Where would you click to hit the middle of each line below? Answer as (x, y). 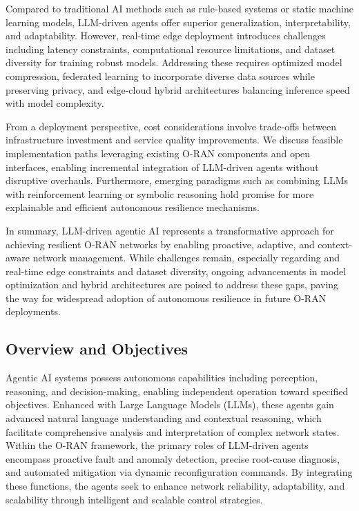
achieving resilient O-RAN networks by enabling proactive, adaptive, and (160, 244)
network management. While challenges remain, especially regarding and (186, 258)
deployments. (33, 311)
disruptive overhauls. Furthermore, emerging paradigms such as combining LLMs (177, 180)
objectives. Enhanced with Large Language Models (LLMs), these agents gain (170, 404)
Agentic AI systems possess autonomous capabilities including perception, (162, 378)
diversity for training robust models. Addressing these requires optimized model (174, 62)
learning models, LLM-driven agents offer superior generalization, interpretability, (178, 22)
